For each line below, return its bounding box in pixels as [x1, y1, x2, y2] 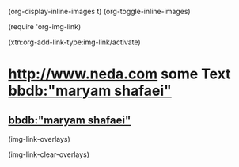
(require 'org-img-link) [8, 22, 82, 31]
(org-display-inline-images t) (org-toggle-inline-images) [8, 7, 192, 16]
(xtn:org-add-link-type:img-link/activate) [8, 37, 141, 47]
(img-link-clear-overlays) [8, 150, 89, 159]
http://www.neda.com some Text [8, 65, 231, 83]
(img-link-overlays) [8, 135, 71, 143]
